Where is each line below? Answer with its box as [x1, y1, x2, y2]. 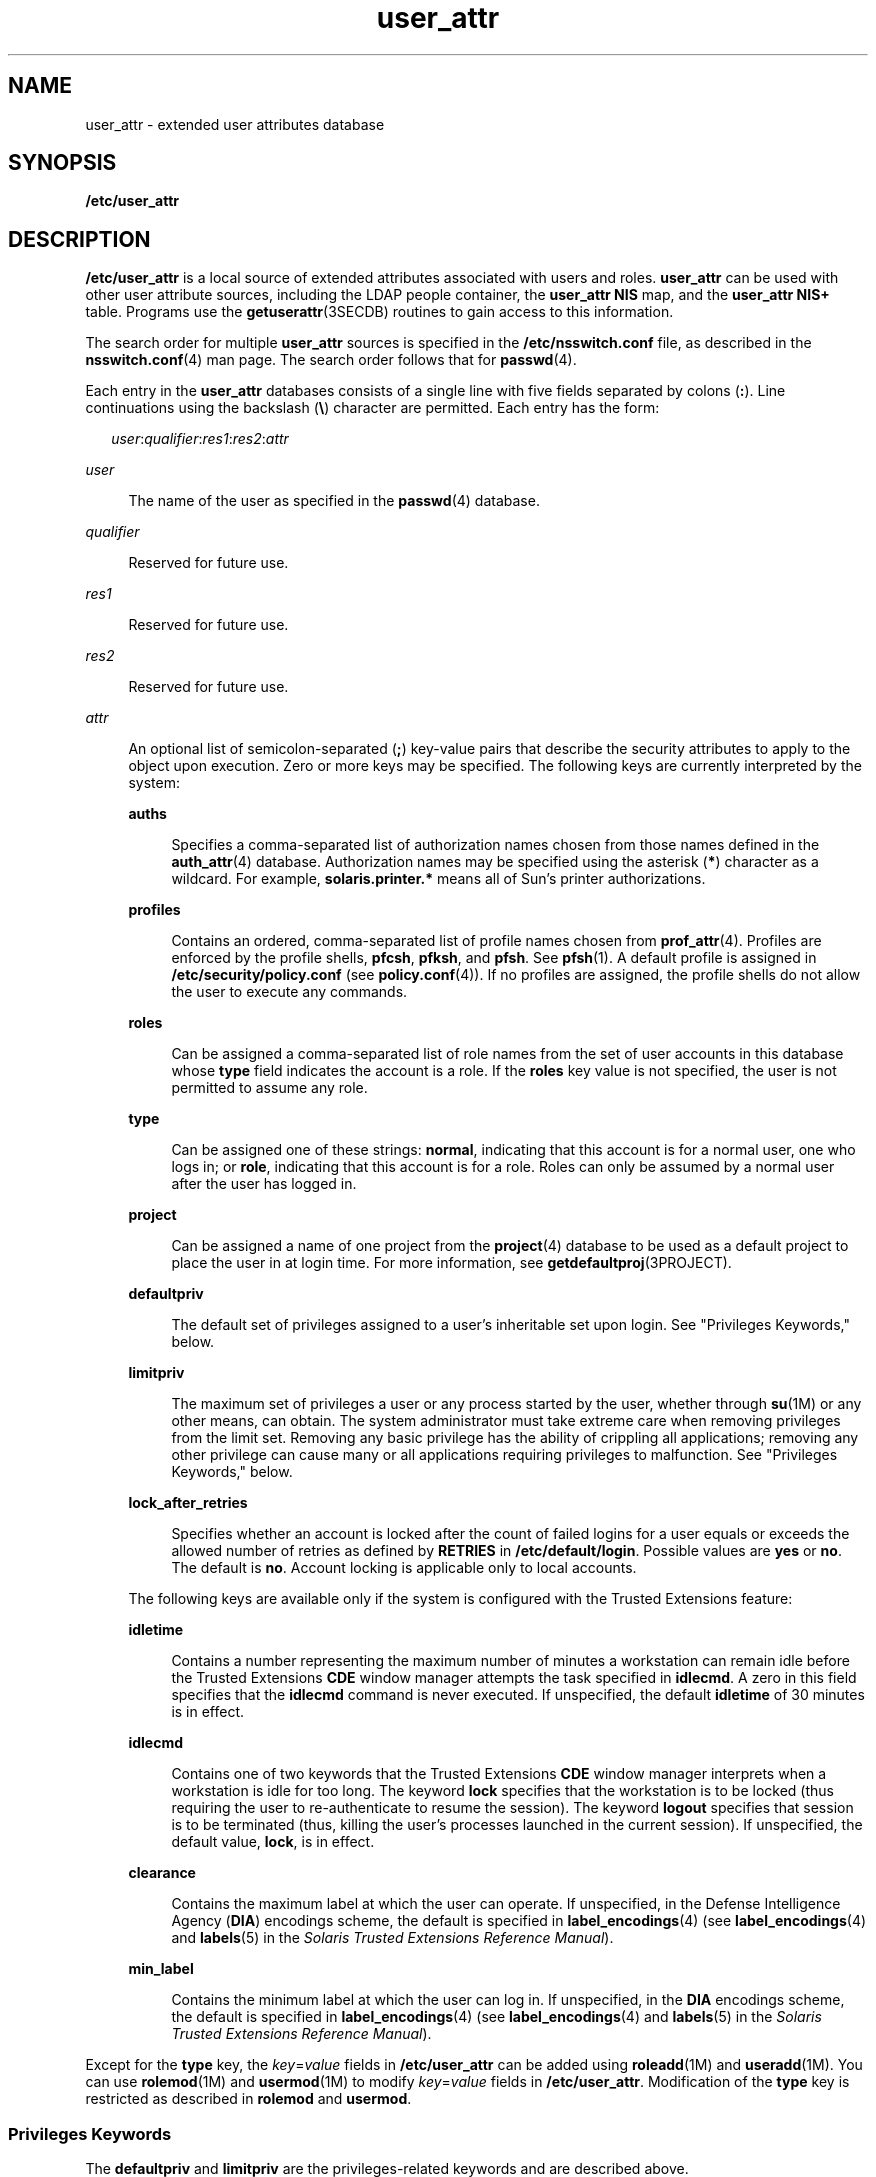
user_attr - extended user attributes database [85, 115, 385, 133]
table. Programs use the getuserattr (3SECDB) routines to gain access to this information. [85, 303, 674, 321]
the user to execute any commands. [171, 983, 408, 1001]
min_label [128, 1960, 194, 1978]
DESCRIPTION [8, 226, 151, 252]
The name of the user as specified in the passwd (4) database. [128, 492, 540, 510]
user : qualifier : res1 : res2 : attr [111, 430, 289, 448]
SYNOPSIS [8, 150, 117, 176]
